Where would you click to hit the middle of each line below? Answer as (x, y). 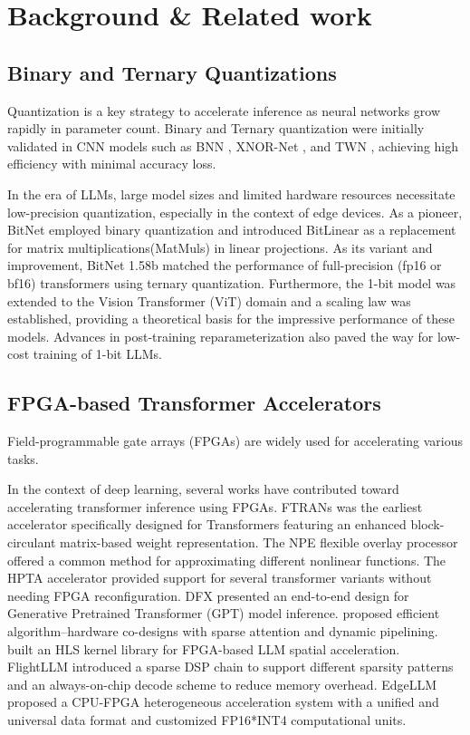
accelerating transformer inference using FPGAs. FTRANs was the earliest (215, 506)
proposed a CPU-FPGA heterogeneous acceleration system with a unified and (223, 702)
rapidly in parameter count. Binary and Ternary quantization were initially (216, 128)
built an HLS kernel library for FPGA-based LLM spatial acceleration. (204, 648)
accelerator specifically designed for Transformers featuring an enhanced (207, 524)
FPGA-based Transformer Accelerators (194, 403)
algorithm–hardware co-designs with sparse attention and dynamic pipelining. (223, 631)
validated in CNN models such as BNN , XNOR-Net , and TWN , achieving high (233, 145)
